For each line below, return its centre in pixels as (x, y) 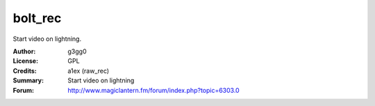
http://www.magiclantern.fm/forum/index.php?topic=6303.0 (153, 90)
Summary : (28, 80)
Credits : (25, 71)
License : (25, 61)
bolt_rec (37, 18)
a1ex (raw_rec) (89, 71)
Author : (24, 51)
